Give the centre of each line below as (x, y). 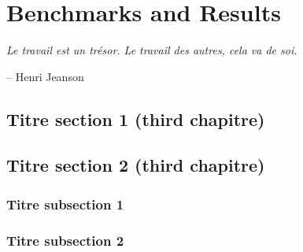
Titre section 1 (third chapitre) (136, 119)
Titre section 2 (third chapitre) (136, 165)
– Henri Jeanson (45, 76)
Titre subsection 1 (65, 204)
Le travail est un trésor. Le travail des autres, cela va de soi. (152, 50)
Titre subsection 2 (65, 240)
